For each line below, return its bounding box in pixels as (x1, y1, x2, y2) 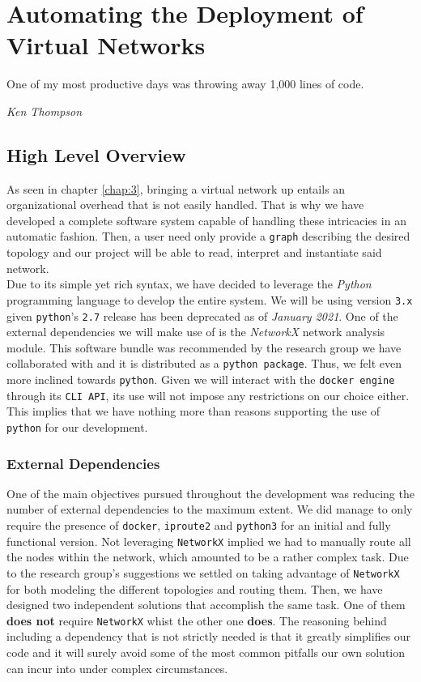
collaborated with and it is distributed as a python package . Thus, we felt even (6, 355, 402, 372)
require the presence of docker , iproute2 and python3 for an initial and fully (6, 517, 391, 534)
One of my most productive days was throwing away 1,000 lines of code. (6, 75, 364, 92)
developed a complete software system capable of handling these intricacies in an (6, 211, 406, 228)
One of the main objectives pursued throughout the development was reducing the (6, 484, 415, 501)
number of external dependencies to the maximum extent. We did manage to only (6, 501, 413, 518)
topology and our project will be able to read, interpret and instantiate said (6, 244, 382, 261)
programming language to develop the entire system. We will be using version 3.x (6, 291, 413, 308)
